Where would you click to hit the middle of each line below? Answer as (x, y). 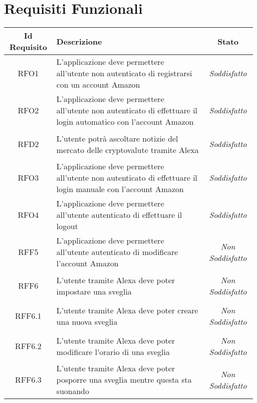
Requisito (28, 47)
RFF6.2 (28, 346)
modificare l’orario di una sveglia (113, 352)
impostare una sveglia (94, 291)
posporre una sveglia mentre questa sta (124, 380)
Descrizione (79, 41)
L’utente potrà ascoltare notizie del (117, 138)
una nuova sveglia (87, 321)
